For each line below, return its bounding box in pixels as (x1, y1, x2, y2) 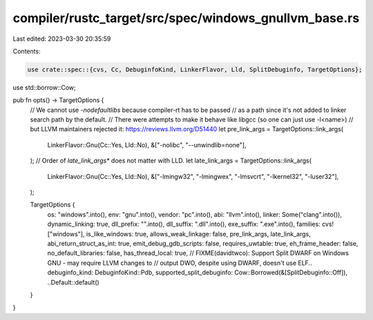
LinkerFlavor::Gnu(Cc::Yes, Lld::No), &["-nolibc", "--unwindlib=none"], (47, 140, 247, 149)
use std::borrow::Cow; (12, 83, 76, 91)
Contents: (12, 47, 41, 55)
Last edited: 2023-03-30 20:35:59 (12, 35, 111, 43)
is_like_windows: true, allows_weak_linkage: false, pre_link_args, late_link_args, (86, 229, 311, 238)
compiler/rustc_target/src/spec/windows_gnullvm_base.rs (12, 10, 360, 26)
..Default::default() (47, 278, 99, 286)
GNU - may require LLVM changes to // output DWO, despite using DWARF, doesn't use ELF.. (47, 258, 312, 267)
